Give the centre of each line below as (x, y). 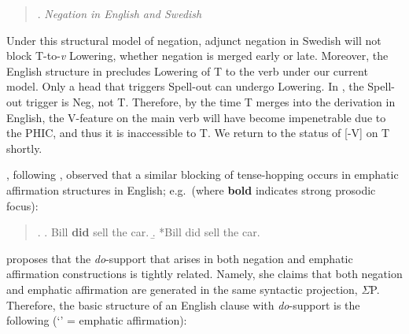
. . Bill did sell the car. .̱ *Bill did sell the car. (149, 232)
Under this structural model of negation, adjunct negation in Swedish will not (194, 40)
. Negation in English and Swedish (120, 13)
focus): (22, 205)
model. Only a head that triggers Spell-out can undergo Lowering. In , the (185, 86)
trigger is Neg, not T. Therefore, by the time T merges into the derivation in (210, 101)
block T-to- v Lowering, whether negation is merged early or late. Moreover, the (197, 56)
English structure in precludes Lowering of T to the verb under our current (187, 71)
